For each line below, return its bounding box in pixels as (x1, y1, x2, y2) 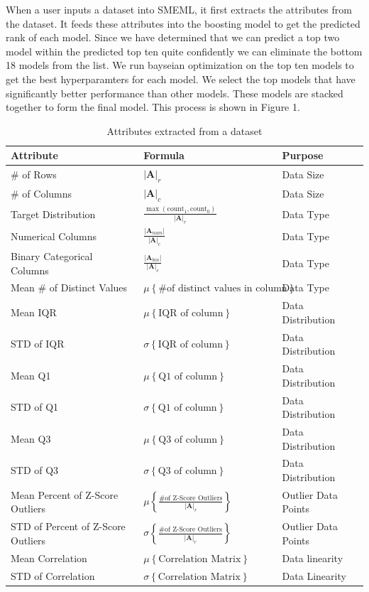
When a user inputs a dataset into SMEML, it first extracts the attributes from (6, 2, 352, 16)
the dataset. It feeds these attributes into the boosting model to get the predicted (6, 16, 360, 31)
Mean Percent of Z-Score (11, 487, 119, 502)
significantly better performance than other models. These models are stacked (6, 85, 343, 100)
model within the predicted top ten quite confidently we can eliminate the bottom (6, 43, 363, 58)
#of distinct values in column (158, 284, 287, 294)
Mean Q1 (11, 367, 51, 382)
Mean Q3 (11, 431, 51, 446)
